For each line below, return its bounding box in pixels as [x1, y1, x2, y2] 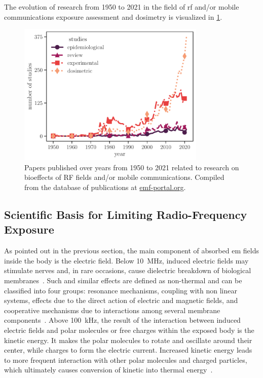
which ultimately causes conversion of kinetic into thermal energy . [4, 364, 213, 375]
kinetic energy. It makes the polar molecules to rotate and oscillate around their [4, 334, 252, 345]
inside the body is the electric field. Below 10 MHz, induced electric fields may [4, 255, 249, 266]
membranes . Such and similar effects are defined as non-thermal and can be [4, 275, 242, 285]
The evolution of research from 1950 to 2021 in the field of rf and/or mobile [4, 2, 239, 12]
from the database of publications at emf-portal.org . [24, 182, 186, 193]
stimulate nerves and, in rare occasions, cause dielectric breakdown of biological [4, 265, 251, 276]
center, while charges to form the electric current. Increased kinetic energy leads [4, 345, 252, 355]
